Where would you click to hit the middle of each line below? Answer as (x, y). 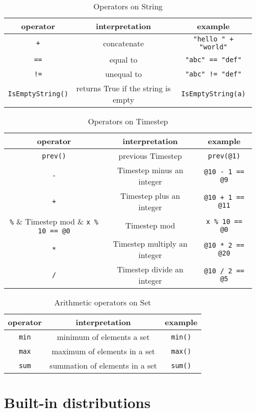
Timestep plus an (150, 196)
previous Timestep (150, 156)
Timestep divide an (150, 269)
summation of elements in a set (103, 365)
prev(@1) (224, 156)
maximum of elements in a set (103, 351)
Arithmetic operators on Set (103, 302)
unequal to (123, 74)
